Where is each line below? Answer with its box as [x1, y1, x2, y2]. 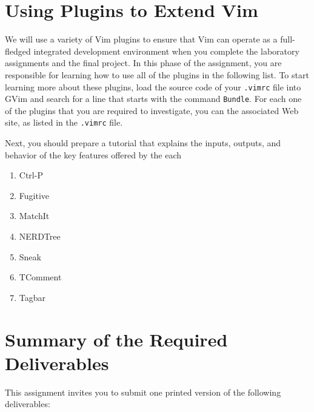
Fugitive [19, 189, 50, 201]
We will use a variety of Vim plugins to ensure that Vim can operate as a [5, 33, 278, 46]
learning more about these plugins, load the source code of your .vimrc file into [5, 80, 301, 93]
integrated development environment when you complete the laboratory [33, 44, 299, 57]
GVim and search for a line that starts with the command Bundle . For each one [5, 92, 302, 105]
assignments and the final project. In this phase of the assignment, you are [5, 56, 282, 69]
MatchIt [19, 209, 50, 222]
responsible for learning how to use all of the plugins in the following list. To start [5, 68, 309, 81]
